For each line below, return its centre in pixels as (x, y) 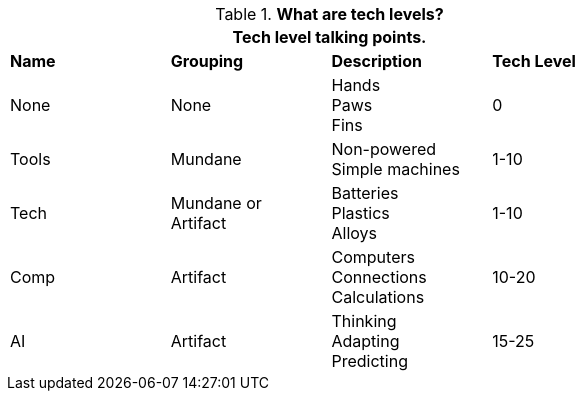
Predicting (369, 361)
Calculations (378, 297)
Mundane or (216, 203)
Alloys (354, 233)
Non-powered (384, 149)
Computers (373, 257)
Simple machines (395, 169)
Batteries (365, 193)
